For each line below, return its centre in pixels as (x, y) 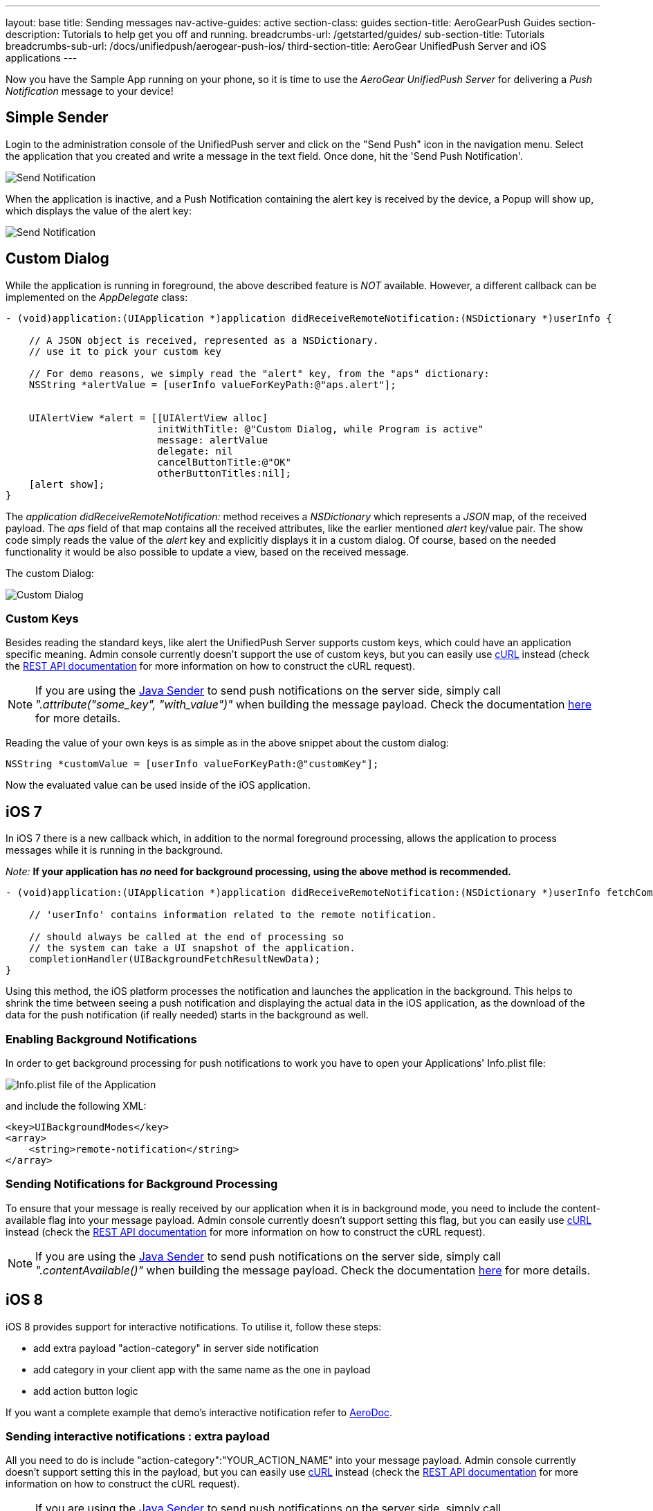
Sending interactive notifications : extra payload (138, 1436)
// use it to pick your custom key (125, 351)
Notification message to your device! (90, 91)
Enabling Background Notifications (101, 1039)
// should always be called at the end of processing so (186, 937)
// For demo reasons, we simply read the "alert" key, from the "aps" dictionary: (259, 373)
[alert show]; (67, 484)
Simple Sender (57, 118)
